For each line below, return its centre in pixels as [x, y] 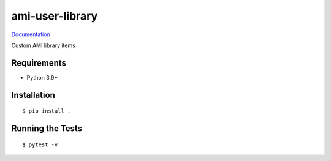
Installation [33, 95]
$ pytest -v [40, 144]
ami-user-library [55, 16]
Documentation [31, 34]
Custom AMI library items [44, 45]
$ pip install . [47, 111]
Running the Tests [47, 129]
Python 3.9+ [42, 77]
